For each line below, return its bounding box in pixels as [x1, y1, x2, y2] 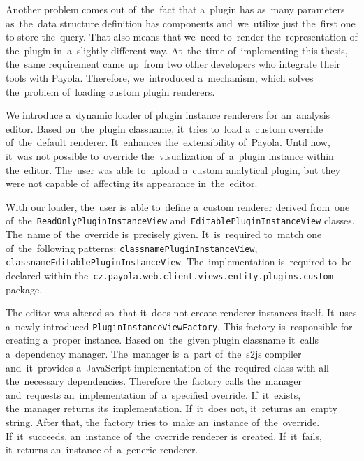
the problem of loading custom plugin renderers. [6, 84, 215, 98]
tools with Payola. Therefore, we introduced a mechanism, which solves [6, 70, 314, 85]
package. [6, 281, 43, 296]
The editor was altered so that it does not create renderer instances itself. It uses [6, 305, 357, 320]
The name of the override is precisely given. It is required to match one [6, 226, 322, 241]
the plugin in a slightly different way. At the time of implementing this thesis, [6, 43, 348, 57]
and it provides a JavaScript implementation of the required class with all [6, 360, 330, 374]
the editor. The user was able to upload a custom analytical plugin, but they [6, 162, 341, 177]
